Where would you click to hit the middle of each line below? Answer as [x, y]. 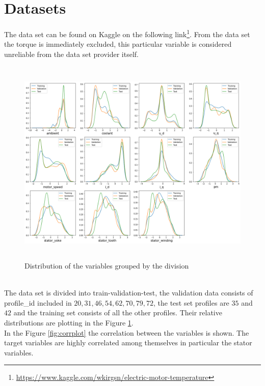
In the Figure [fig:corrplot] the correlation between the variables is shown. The [127, 332]
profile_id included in [38, 302]
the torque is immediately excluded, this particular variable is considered [118, 44]
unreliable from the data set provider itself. [71, 54]
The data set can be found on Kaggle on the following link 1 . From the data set [127, 33]
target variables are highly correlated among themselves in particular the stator [128, 343]
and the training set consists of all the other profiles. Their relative [118, 313]
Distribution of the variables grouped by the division [107, 266]
